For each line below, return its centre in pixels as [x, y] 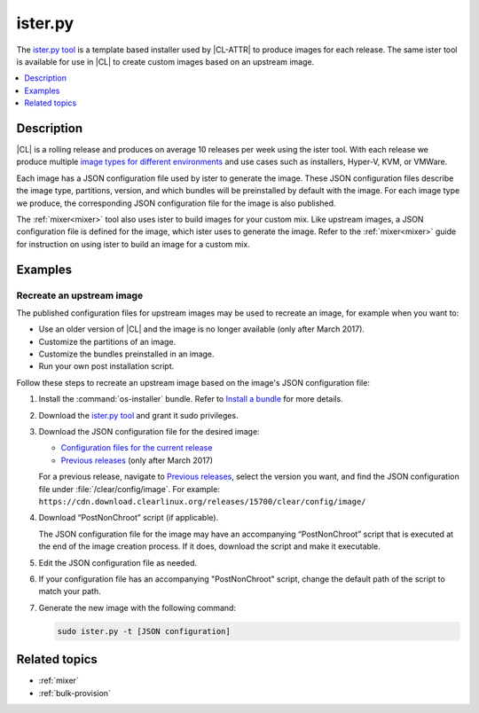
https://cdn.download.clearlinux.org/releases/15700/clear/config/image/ [203, 501]
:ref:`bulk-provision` [75, 693]
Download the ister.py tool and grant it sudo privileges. [138, 415]
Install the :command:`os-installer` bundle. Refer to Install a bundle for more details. [191, 399]
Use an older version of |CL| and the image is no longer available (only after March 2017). [202, 329]
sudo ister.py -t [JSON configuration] [144, 631]
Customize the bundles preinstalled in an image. [126, 354]
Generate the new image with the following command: [137, 607]
